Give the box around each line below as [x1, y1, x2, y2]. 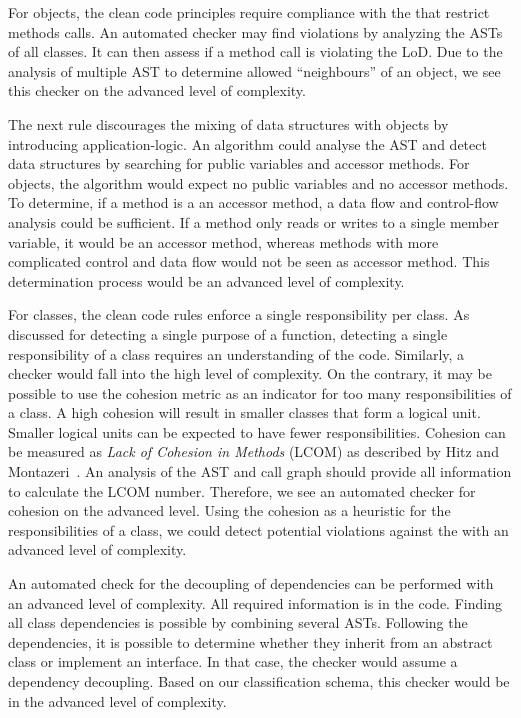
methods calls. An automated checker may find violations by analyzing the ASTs [8, 21, 503, 42]
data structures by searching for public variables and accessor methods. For [8, 153, 470, 174]
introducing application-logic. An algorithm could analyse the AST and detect [8, 133, 487, 154]
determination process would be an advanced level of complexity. [8, 270, 405, 291]
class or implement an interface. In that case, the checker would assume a [8, 651, 458, 672]
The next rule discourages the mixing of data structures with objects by [8, 113, 449, 134]
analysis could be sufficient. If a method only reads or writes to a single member [8, 211, 499, 232]
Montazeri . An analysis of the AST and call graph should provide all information [8, 461, 512, 482]
